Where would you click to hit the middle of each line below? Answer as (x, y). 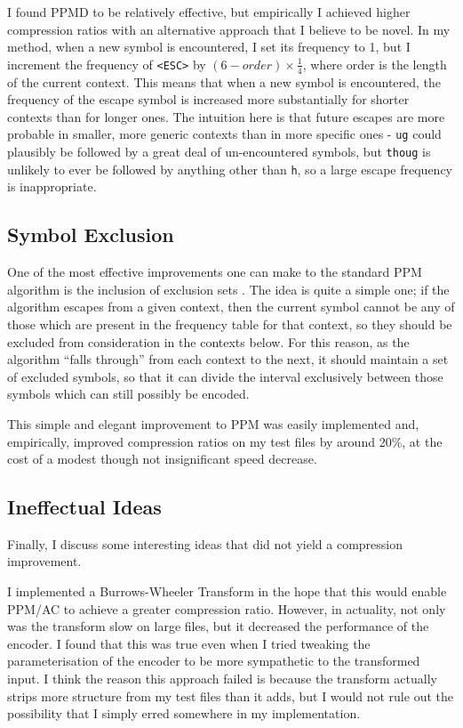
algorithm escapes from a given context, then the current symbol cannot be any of (231, 307)
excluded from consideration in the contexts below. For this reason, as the (208, 341)
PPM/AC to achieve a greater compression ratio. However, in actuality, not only (227, 608)
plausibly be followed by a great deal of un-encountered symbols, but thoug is (219, 152)
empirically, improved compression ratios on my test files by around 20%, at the (225, 441)
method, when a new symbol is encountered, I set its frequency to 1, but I (209, 47)
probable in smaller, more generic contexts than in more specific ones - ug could (224, 134)
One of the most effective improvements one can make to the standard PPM (215, 272)
